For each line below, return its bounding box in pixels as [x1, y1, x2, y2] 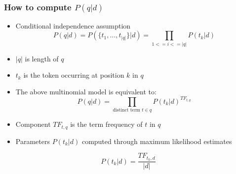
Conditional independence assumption [15, 20, 131, 30]
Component [15, 119, 51, 129]
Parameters [15, 136, 50, 146]
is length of [25, 53, 59, 63]
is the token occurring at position [23, 70, 124, 80]
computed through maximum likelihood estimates [81, 136, 232, 146]
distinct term [113, 108, 140, 113]
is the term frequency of [70, 119, 143, 129]
